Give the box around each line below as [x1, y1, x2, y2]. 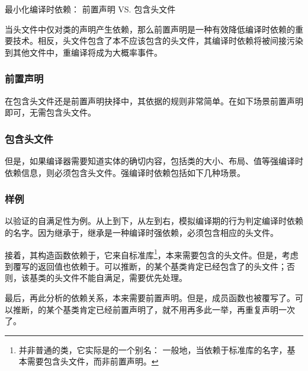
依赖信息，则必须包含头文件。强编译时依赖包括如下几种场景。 [5, 166, 245, 178]
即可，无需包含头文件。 [5, 106, 96, 119]
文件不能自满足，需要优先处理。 [62, 271, 187, 284]
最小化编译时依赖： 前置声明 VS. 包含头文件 [5, 3, 176, 15]
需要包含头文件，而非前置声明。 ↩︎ [27, 355, 159, 367]
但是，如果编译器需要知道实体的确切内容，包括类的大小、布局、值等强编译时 [5, 155, 303, 167]
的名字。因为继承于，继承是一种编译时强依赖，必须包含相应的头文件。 [5, 226, 278, 238]
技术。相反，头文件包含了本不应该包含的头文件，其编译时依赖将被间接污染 [12, 34, 303, 47]
